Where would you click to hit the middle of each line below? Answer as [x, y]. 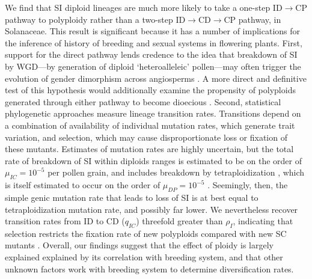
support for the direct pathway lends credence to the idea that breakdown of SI [151, 54]
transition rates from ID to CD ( [65, 221]
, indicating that [263, 221]
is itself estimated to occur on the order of [83, 185]
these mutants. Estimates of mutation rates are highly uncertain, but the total [149, 149]
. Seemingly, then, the [248, 185]
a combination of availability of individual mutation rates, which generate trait [150, 125]
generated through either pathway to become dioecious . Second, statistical [143, 101]
